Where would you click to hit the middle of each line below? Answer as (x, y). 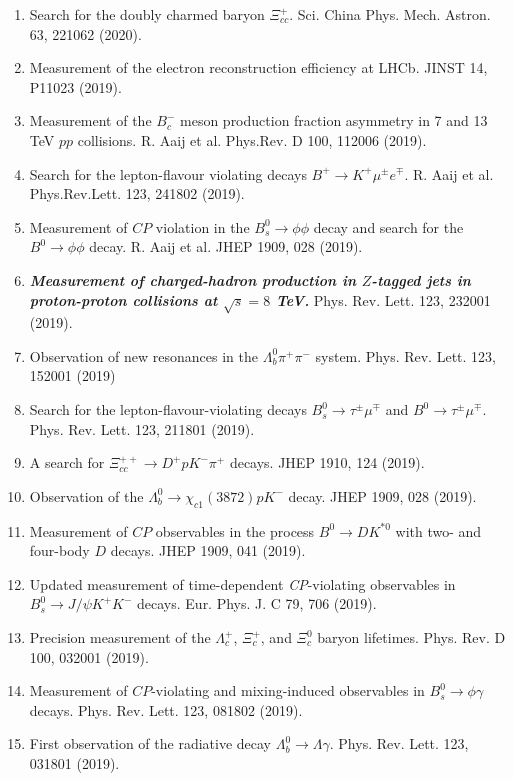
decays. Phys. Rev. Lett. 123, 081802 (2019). (166, 709)
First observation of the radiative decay (150, 743)
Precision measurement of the (120, 637)
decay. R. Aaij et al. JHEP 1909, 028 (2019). (226, 246)
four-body (59, 550)
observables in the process (235, 530)
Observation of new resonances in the (143, 355)
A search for (67, 462)
